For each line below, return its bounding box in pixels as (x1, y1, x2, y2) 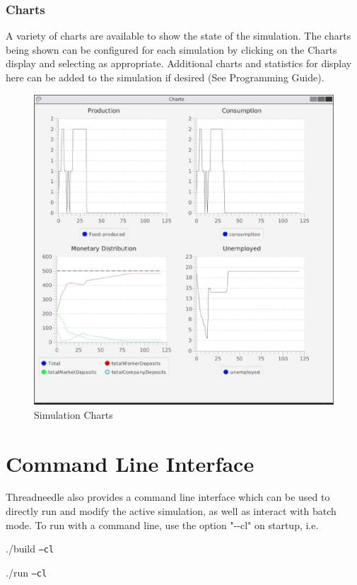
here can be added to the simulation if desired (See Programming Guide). (6, 70, 324, 84)
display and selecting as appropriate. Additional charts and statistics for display (6, 56, 352, 71)
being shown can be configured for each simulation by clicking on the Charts (6, 42, 337, 57)
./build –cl (6, 541, 54, 556)
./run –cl (6, 564, 47, 579)
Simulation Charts (34, 407, 113, 422)
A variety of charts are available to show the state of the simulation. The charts (6, 28, 351, 43)
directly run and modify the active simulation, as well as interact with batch (6, 504, 336, 519)
